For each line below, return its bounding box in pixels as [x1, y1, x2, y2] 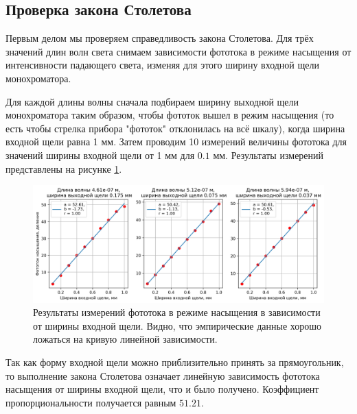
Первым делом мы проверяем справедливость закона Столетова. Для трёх [5, 31, 314, 45]
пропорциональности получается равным [5, 395, 176, 409]
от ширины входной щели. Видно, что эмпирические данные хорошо [33, 318, 322, 332]
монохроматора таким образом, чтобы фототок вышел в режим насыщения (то [5, 108, 334, 122]
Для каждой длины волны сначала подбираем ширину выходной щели [5, 94, 299, 108]
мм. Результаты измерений [213, 147, 324, 162]
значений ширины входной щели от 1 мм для [5, 147, 195, 162]
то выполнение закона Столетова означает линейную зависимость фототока [5, 368, 320, 382]
